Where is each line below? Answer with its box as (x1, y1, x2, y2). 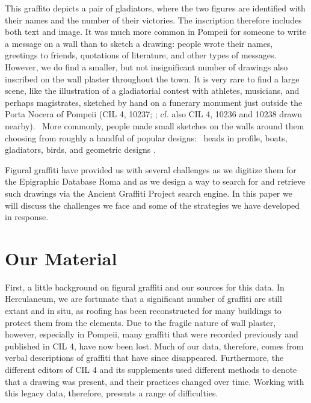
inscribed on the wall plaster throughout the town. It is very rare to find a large (5, 72, 300, 85)
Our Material (5, 245, 117, 270)
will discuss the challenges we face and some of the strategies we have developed (5, 198, 300, 211)
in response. (5, 211, 49, 223)
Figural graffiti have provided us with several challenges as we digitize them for (5, 163, 297, 176)
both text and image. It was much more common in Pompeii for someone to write (5, 25, 306, 38)
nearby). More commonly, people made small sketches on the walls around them (5, 119, 304, 132)
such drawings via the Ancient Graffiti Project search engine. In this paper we (5, 186, 292, 199)
